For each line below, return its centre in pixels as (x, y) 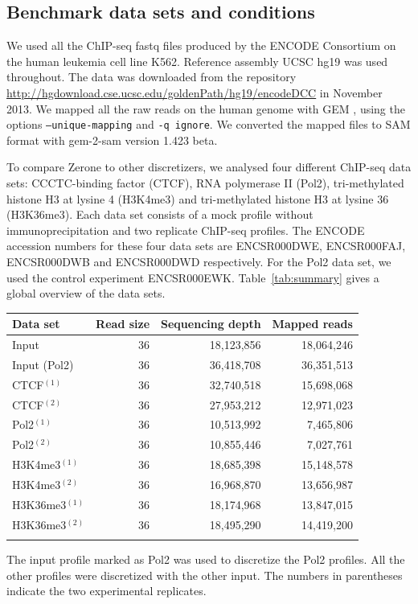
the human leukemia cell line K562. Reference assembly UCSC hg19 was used (197, 61)
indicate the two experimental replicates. (107, 591)
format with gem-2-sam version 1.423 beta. (112, 140)
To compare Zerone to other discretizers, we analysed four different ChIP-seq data (209, 167)
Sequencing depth (211, 324)
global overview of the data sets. (86, 293)
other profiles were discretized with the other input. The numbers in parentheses (205, 575)
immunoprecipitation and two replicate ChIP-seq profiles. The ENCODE (186, 230)
